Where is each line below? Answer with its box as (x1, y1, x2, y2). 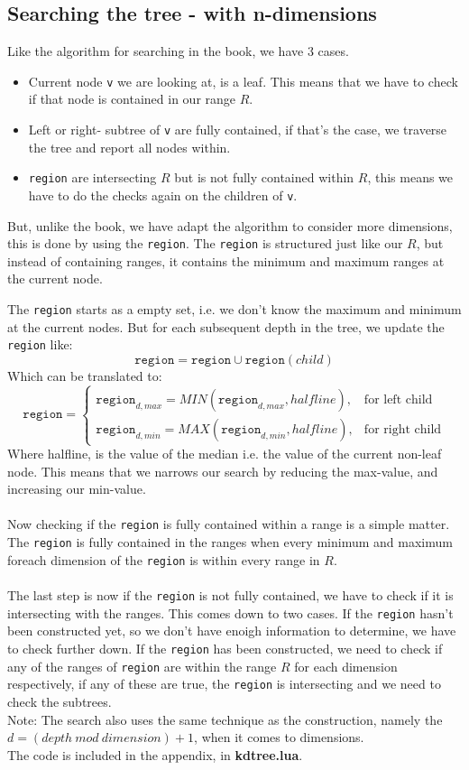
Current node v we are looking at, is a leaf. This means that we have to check (28, 71, 458, 90)
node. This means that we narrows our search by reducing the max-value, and (7, 461, 438, 480)
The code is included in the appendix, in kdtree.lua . (7, 745, 303, 764)
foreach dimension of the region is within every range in (7, 550, 320, 569)
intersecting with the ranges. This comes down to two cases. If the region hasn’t (7, 603, 454, 622)
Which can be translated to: (7, 366, 162, 385)
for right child (363, 422, 442, 436)
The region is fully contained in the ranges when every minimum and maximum (7, 533, 453, 552)
